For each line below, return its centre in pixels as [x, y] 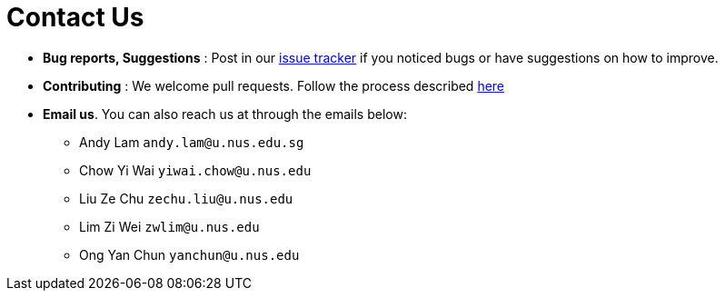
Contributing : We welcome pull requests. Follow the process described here [274, 85]
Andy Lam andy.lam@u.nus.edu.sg [192, 142]
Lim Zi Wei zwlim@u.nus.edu [169, 226]
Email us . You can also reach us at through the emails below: [225, 114]
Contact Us [75, 17]
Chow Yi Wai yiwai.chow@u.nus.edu [195, 170]
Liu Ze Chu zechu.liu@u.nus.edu [186, 198]
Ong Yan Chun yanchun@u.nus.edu [189, 254]
